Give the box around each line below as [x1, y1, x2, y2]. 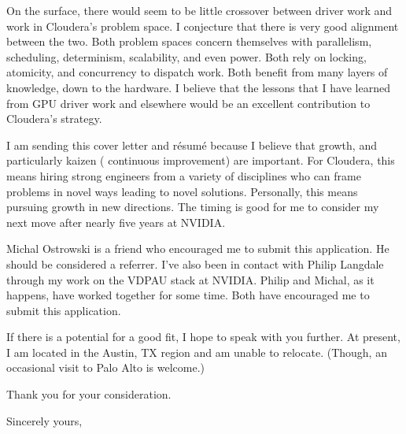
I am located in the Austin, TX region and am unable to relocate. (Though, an [6, 343, 387, 360]
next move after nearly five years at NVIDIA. [6, 213, 226, 230]
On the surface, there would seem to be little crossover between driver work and [6, 2, 393, 18]
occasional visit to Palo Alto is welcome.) [6, 359, 205, 376]
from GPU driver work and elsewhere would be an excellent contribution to [6, 95, 371, 111]
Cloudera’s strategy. [6, 110, 102, 127]
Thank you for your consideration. [6, 386, 172, 402]
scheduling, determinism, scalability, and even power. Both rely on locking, [6, 48, 367, 65]
